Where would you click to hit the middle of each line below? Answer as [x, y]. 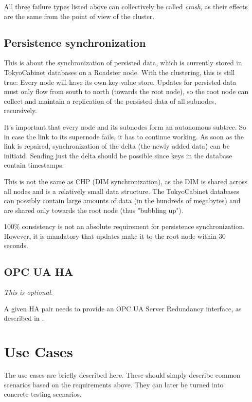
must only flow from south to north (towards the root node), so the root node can [126, 91]
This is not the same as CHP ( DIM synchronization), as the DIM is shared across [126, 181]
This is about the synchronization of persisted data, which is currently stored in [123, 63]
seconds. [16, 245]
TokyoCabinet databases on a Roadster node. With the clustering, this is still [119, 72]
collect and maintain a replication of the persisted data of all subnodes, [110, 101]
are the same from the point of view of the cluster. [79, 16]
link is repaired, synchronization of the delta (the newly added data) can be [117, 146]
